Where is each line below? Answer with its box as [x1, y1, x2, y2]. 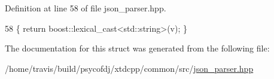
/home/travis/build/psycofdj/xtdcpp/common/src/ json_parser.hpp [5, 62, 254, 74]
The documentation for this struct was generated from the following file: [5, 42, 270, 54]
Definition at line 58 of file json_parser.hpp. [5, 2, 166, 14]
